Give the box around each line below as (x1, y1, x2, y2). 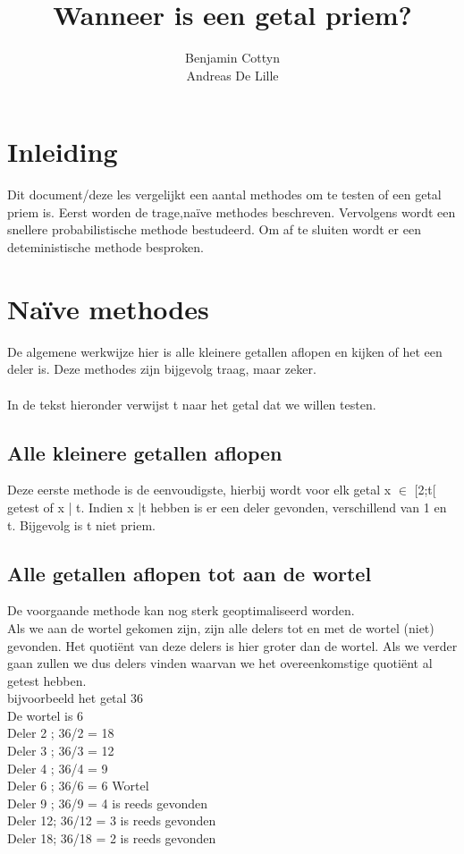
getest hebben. (7, 671, 87, 689)
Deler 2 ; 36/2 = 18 (7, 723, 114, 742)
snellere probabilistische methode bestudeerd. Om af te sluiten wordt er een (7, 220, 421, 239)
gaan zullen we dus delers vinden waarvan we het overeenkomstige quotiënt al (7, 654, 433, 672)
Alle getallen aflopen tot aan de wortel (7, 559, 372, 587)
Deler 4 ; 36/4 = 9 (7, 758, 108, 777)
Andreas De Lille (186, 65, 279, 84)
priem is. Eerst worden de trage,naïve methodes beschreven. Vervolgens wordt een (7, 202, 456, 221)
